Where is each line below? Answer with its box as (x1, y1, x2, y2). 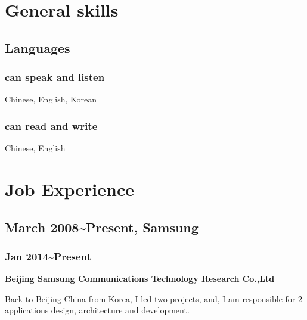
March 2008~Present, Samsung (5, 218, 199, 236)
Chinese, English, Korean (5, 93, 97, 105)
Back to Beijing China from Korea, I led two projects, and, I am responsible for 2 (5, 292, 302, 305)
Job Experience (5, 176, 134, 201)
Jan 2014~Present (5, 248, 91, 263)
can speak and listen (5, 70, 105, 85)
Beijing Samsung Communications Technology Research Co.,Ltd (5, 272, 275, 285)
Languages (5, 38, 70, 57)
